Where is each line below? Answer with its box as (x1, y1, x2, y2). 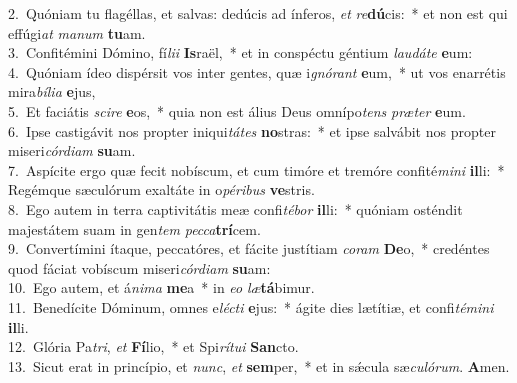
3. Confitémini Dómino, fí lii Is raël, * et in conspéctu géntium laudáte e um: (8, 42, 473, 63)
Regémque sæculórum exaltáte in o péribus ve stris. (8, 179, 315, 200)
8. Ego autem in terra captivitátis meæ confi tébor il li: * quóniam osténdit (8, 198, 463, 219)
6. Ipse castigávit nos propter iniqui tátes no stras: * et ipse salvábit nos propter (8, 120, 496, 141)
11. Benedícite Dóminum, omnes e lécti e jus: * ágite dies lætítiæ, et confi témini (8, 296, 494, 317)
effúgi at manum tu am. (8, 22, 146, 43)
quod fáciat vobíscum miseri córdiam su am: (8, 257, 271, 278)
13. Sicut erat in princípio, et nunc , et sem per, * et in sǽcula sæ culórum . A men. (8, 355, 510, 376)
